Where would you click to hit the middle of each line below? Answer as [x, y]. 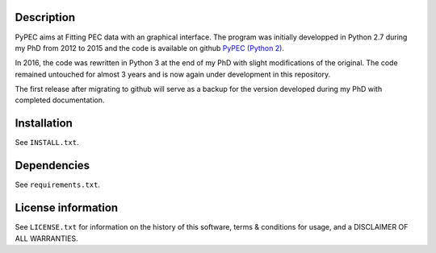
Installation [44, 124]
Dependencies [52, 166]
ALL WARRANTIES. [46, 238]
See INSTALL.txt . [47, 143]
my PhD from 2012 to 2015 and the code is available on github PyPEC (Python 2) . [149, 48]
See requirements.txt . [58, 185]
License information [67, 208]
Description [45, 17]
